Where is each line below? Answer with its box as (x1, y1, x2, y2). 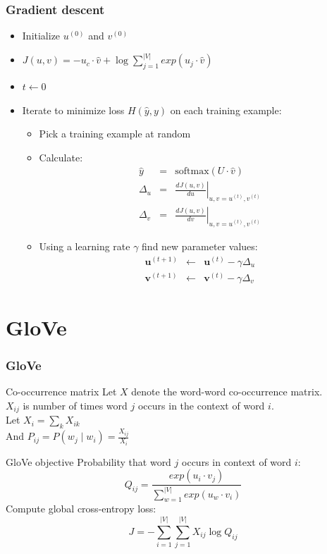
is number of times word (23, 398, 128, 412)
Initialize (22, 28, 61, 43)
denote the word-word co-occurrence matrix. (131, 384, 323, 399)
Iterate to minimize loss (22, 102, 125, 117)
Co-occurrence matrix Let (6, 384, 117, 399)
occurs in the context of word (137, 398, 265, 412)
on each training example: (170, 102, 282, 117)
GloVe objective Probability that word (6, 454, 171, 469)
